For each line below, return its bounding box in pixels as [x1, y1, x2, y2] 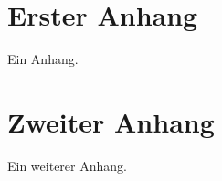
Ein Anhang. [7, 49, 79, 69]
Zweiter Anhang [7, 102, 215, 140]
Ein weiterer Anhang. [7, 155, 127, 175]
